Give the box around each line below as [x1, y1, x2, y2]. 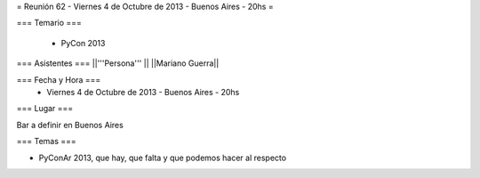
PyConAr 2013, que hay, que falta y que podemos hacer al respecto [38, 152, 287, 163]
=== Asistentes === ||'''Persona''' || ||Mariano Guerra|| [16, 58, 220, 69]
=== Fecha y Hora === [16, 74, 101, 85]
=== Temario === [16, 18, 82, 28]
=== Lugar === [16, 103, 74, 114]
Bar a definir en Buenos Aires [16, 119, 124, 130]
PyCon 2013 [60, 37, 106, 48]
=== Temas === [16, 136, 77, 147]
